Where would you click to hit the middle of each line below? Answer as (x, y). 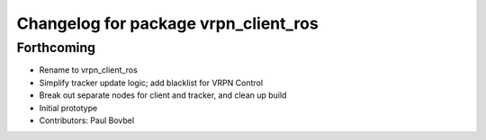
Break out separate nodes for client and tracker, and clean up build (163, 95)
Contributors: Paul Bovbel (87, 120)
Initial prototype (68, 108)
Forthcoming (56, 48)
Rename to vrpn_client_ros (89, 70)
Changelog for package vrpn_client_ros (167, 23)
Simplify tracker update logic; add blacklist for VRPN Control (151, 83)
